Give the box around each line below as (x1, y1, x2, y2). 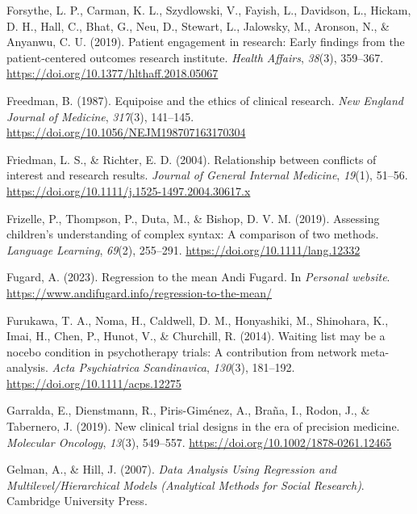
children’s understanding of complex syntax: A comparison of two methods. (6, 225, 379, 242)
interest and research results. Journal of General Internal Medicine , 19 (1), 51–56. (6, 166, 408, 183)
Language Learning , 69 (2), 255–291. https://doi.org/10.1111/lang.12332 (6, 241, 361, 258)
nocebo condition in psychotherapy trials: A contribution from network (6, 343, 357, 360)
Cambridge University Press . (6, 492, 148, 509)
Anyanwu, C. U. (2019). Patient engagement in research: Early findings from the (6, 33, 405, 50)
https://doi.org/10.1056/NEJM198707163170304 (6, 124, 246, 141)
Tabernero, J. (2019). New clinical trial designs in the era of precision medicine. (6, 418, 400, 435)
